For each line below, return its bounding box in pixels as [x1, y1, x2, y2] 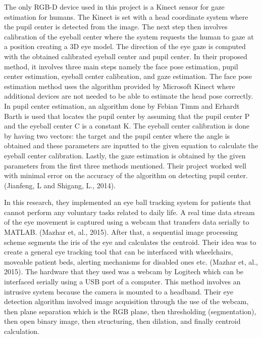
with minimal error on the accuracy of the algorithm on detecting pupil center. [4, 170, 248, 181]
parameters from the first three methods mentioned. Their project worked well [4, 160, 247, 171]
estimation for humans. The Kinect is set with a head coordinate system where [4, 11, 248, 22]
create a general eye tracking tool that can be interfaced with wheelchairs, [4, 246, 233, 257]
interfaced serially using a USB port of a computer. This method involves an [4, 276, 241, 287]
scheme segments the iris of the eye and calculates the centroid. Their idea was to [4, 236, 256, 247]
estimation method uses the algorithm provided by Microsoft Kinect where [4, 80, 235, 91]
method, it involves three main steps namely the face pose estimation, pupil [4, 61, 238, 71]
